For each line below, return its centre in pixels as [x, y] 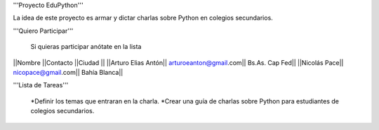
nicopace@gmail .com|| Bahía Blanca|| [68, 72]
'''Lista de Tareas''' [41, 85]
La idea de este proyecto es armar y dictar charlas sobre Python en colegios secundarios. [143, 18]
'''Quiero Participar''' [43, 31]
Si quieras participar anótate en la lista [86, 47]
